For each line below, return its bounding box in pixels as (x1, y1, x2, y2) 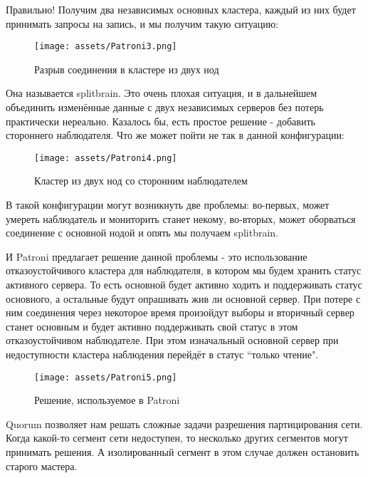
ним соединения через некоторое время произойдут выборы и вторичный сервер (6, 305, 354, 320)
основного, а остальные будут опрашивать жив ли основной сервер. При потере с (6, 291, 361, 306)
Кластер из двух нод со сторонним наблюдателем (34, 173, 248, 188)
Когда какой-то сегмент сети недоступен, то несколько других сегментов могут (6, 430, 348, 445)
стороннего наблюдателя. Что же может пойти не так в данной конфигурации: (6, 128, 345, 142)
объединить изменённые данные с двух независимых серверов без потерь (6, 100, 324, 115)
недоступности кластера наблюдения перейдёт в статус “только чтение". (6, 347, 319, 361)
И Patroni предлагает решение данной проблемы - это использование (6, 249, 307, 264)
